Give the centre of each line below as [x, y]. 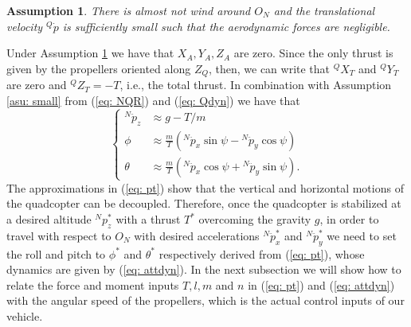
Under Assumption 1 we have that [90, 53]
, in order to [349, 219]
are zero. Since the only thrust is [313, 53]
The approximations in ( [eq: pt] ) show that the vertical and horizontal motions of [205, 187]
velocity [25, 26]
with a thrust [148, 219]
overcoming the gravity [255, 219]
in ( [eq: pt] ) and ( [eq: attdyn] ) [321, 284]
